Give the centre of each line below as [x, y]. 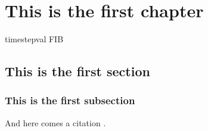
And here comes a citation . [55, 122]
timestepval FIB [34, 39]
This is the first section [77, 71]
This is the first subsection [70, 100]
